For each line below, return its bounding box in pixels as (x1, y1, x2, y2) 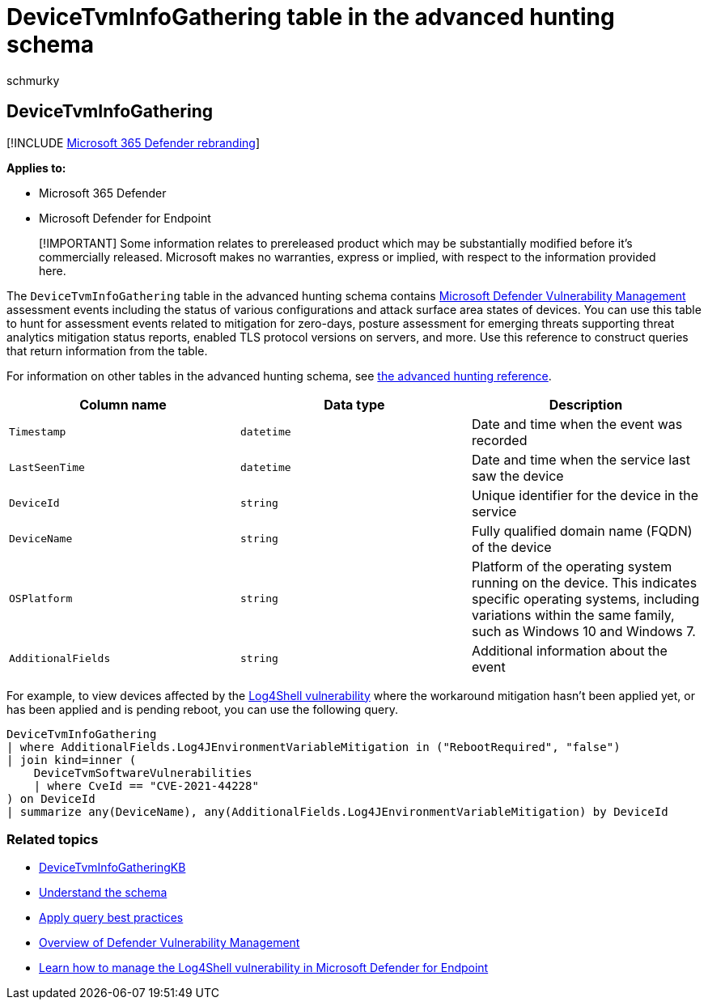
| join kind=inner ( (6, 753, 137, 766)
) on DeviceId (6, 792, 95, 805)
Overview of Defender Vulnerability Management (39, 936, 300, 950)
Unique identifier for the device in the (471, 486, 699, 503)
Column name (79, 396, 167, 413)
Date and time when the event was (471, 415, 683, 432)
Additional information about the (471, 642, 668, 659)
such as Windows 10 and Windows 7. (471, 622, 696, 639)
